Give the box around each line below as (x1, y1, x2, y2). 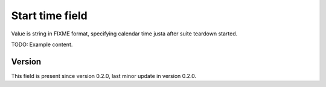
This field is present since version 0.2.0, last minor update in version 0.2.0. (11, 72, 196, 79)
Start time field (11, 9, 88, 22)
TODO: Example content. (11, 41, 73, 48)
